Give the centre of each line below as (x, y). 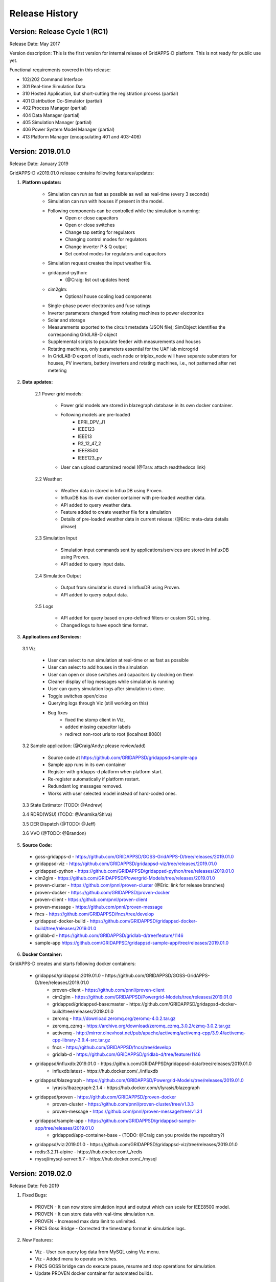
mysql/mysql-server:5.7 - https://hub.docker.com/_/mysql (96, 1159)
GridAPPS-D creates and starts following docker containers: (73, 964)
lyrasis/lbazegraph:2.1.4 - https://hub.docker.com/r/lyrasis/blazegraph (126, 1088)
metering (57, 370)
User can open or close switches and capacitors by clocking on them (121, 674)
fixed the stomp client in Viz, (95, 720)
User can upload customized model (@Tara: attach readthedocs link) (133, 467)
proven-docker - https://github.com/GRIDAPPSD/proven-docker (102, 892)
